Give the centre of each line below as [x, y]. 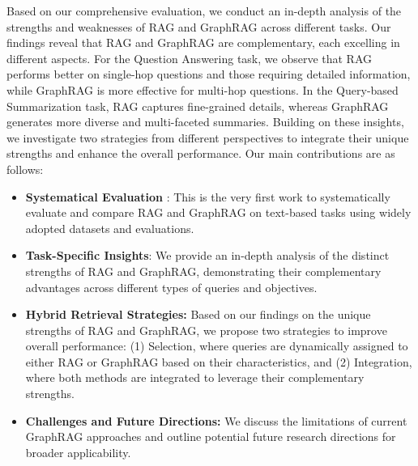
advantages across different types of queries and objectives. [171, 287]
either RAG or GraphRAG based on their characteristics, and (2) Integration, [219, 361]
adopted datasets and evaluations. [110, 228]
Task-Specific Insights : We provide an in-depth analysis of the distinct [207, 255]
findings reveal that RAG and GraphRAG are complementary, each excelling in [203, 42]
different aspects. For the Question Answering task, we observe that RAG [190, 58]
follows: [25, 169]
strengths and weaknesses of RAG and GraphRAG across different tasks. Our [199, 26]
